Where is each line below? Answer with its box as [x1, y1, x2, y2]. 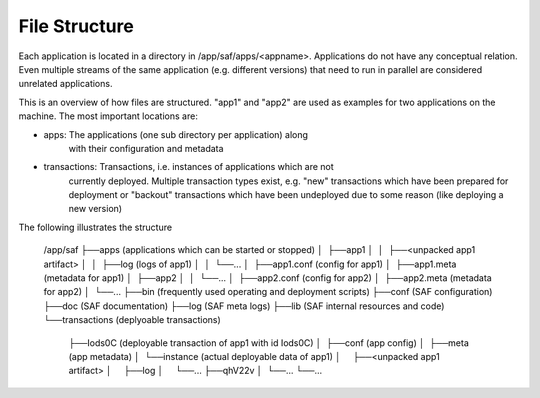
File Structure [18, 15, 134, 37]
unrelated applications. [18, 78, 113, 90]
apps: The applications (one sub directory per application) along [43, 128, 309, 140]
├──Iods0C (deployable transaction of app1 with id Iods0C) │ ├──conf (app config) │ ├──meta [68, 336, 470, 349]
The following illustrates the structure [18, 221, 173, 233]
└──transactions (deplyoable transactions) [43, 314, 222, 326]
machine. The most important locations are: [18, 110, 199, 122]
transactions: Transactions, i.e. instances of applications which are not [43, 161, 334, 173]
